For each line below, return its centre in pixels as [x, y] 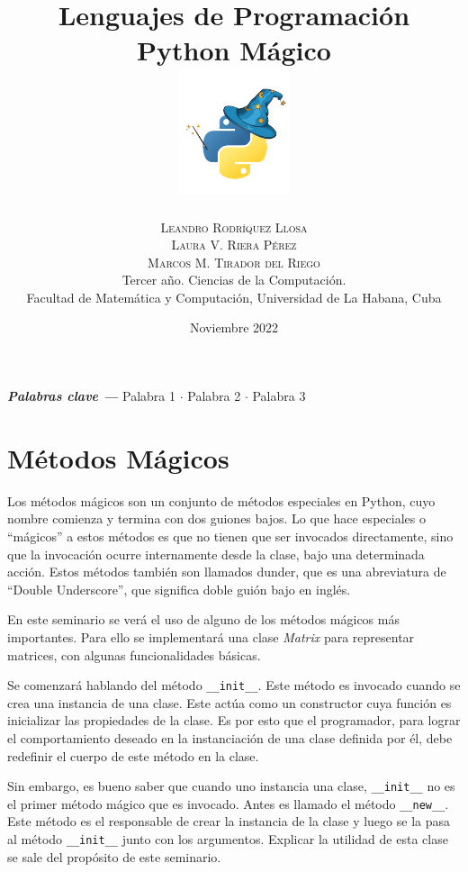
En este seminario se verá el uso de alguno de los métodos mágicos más [203, 619]
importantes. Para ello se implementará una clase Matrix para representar [211, 636]
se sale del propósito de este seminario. [114, 856]
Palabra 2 [214, 396]
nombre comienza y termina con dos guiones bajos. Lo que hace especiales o [216, 518]
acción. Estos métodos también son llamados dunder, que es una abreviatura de [227, 572]
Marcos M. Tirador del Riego [234, 262]
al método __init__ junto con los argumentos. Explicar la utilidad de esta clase [228, 839]
